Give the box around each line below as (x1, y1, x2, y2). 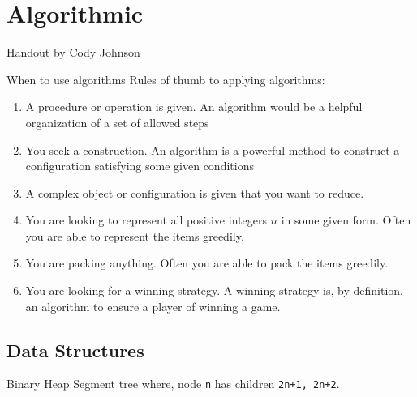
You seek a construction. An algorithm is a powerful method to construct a (25, 141, 400, 158)
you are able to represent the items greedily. (25, 227, 244, 244)
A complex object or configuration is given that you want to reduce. (25, 184, 364, 201)
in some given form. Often (281, 211, 411, 228)
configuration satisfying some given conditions (25, 157, 254, 174)
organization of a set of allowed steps (25, 113, 209, 130)
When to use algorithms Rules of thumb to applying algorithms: (6, 70, 325, 88)
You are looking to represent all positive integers (25, 211, 267, 228)
